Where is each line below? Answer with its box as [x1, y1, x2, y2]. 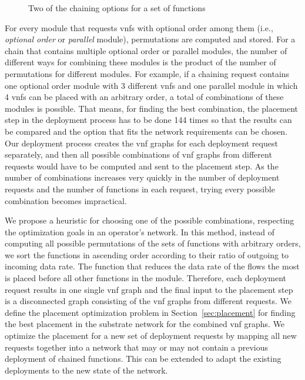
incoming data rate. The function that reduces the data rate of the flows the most [5, 260, 300, 272]
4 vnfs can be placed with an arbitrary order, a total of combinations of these [5, 91, 284, 103]
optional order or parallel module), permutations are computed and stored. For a [5, 33, 296, 45]
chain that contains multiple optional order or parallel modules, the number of [5, 44, 287, 56]
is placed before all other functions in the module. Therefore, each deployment [5, 272, 287, 284]
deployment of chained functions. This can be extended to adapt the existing [5, 352, 281, 365]
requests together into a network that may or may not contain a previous [5, 341, 269, 353]
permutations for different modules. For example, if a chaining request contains [5, 67, 290, 79]
